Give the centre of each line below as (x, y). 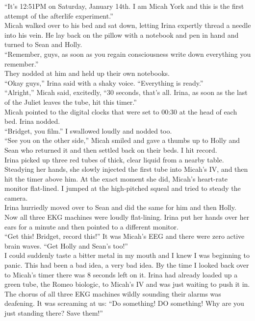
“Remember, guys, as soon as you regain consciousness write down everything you (128, 54)
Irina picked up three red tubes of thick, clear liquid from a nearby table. (114, 159)
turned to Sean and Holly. (43, 44)
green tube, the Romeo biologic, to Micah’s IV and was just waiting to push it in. (127, 284)
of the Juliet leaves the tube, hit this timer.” (71, 102)
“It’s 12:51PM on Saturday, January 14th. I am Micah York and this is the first (124, 6)
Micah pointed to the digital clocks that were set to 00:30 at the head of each (121, 111)
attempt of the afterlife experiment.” (59, 15)
